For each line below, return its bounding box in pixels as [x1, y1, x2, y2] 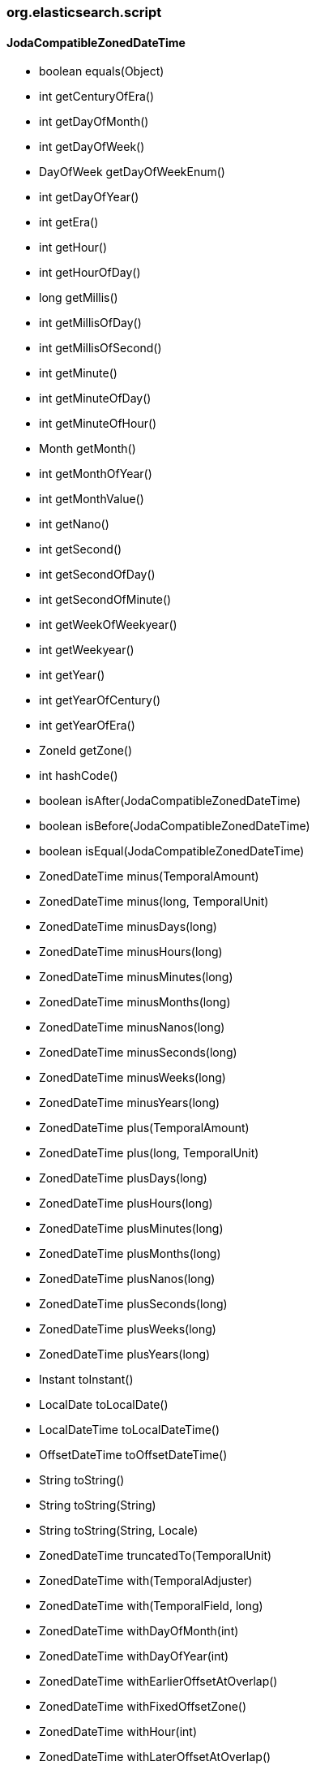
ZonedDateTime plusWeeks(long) [39, 1322, 216, 1337]
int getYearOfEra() [39, 718, 135, 733]
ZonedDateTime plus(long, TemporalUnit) [39, 1146, 259, 1161]
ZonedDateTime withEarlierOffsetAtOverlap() [39, 1674, 278, 1689]
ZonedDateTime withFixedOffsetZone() [39, 1699, 247, 1714]
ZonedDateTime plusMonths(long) [39, 1247, 221, 1261]
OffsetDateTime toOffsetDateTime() [39, 1448, 228, 1462]
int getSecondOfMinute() [39, 592, 172, 607]
